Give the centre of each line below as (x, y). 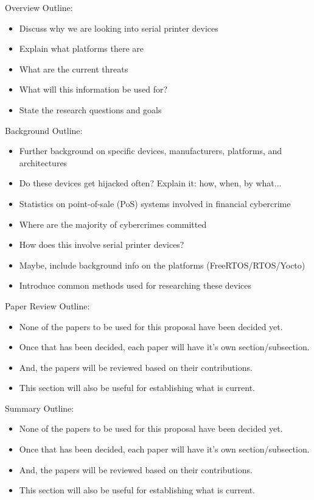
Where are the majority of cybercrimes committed (113, 224)
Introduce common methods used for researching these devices (135, 285)
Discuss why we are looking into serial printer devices (119, 28)
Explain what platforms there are (81, 48)
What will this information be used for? (93, 89)
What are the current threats (74, 69)
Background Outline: (44, 130)
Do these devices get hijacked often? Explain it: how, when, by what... (150, 183)
